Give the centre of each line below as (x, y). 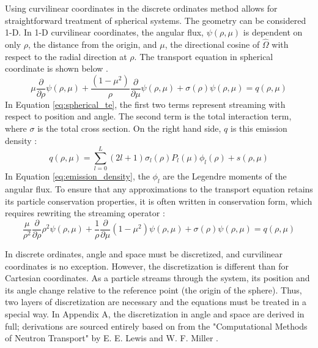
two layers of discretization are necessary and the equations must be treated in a (156, 302)
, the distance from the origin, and (92, 44)
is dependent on (273, 32)
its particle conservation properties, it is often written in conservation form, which (159, 201)
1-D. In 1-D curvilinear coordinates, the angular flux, (104, 32)
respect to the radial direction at (66, 56)
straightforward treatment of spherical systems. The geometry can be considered (156, 20)
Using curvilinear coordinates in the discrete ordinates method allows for (141, 8)
